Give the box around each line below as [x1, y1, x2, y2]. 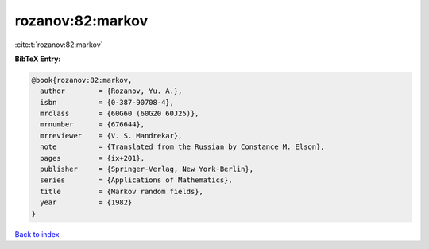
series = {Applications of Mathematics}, [40, 176, 234, 185]
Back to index [14, 229, 60, 239]
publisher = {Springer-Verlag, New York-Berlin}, [40, 165, 254, 174]
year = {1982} [40, 198, 133, 207]
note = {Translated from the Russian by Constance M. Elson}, [40, 142, 325, 151]
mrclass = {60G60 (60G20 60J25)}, [40, 109, 199, 119]
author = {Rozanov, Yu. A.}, [40, 87, 183, 95]
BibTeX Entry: [14, 54, 61, 64]
